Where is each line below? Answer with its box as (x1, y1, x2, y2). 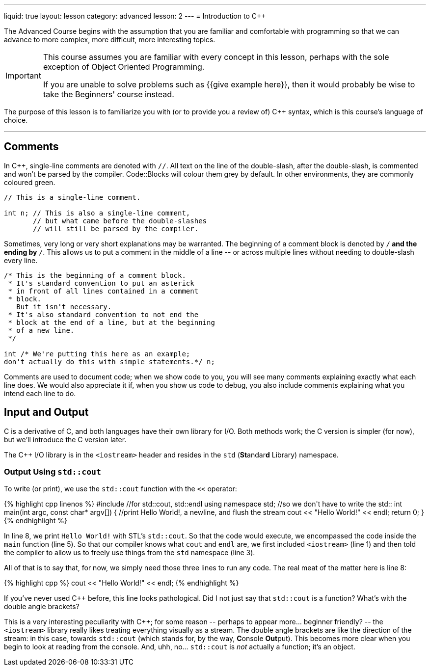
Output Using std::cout (4, 467, 101, 477)
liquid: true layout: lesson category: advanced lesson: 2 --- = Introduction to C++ (4, 12, 266, 20)
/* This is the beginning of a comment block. (4, 271, 186, 279)
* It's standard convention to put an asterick (8, 279, 194, 287)
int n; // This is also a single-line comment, (4, 209, 190, 217)
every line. (4, 256, 38, 265)
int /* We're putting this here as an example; (4, 349, 190, 358)
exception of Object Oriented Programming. (43, 62, 205, 72)
